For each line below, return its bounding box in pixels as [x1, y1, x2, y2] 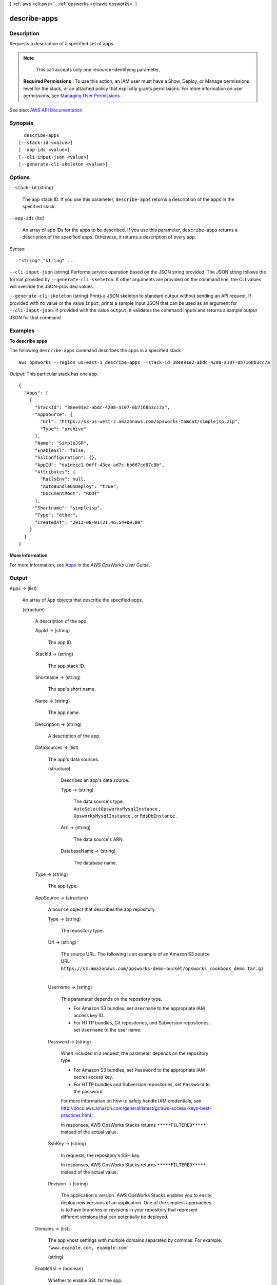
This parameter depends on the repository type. [61, 996, 163, 1002]
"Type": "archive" [40, 426, 87, 432]
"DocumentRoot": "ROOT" [40, 491, 100, 497]
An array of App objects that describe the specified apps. [22, 597, 143, 603]
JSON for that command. [9, 314, 63, 321]
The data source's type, [73, 798, 124, 804]
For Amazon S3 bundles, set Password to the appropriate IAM [73, 1067, 205, 1073]
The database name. [73, 859, 117, 866]
